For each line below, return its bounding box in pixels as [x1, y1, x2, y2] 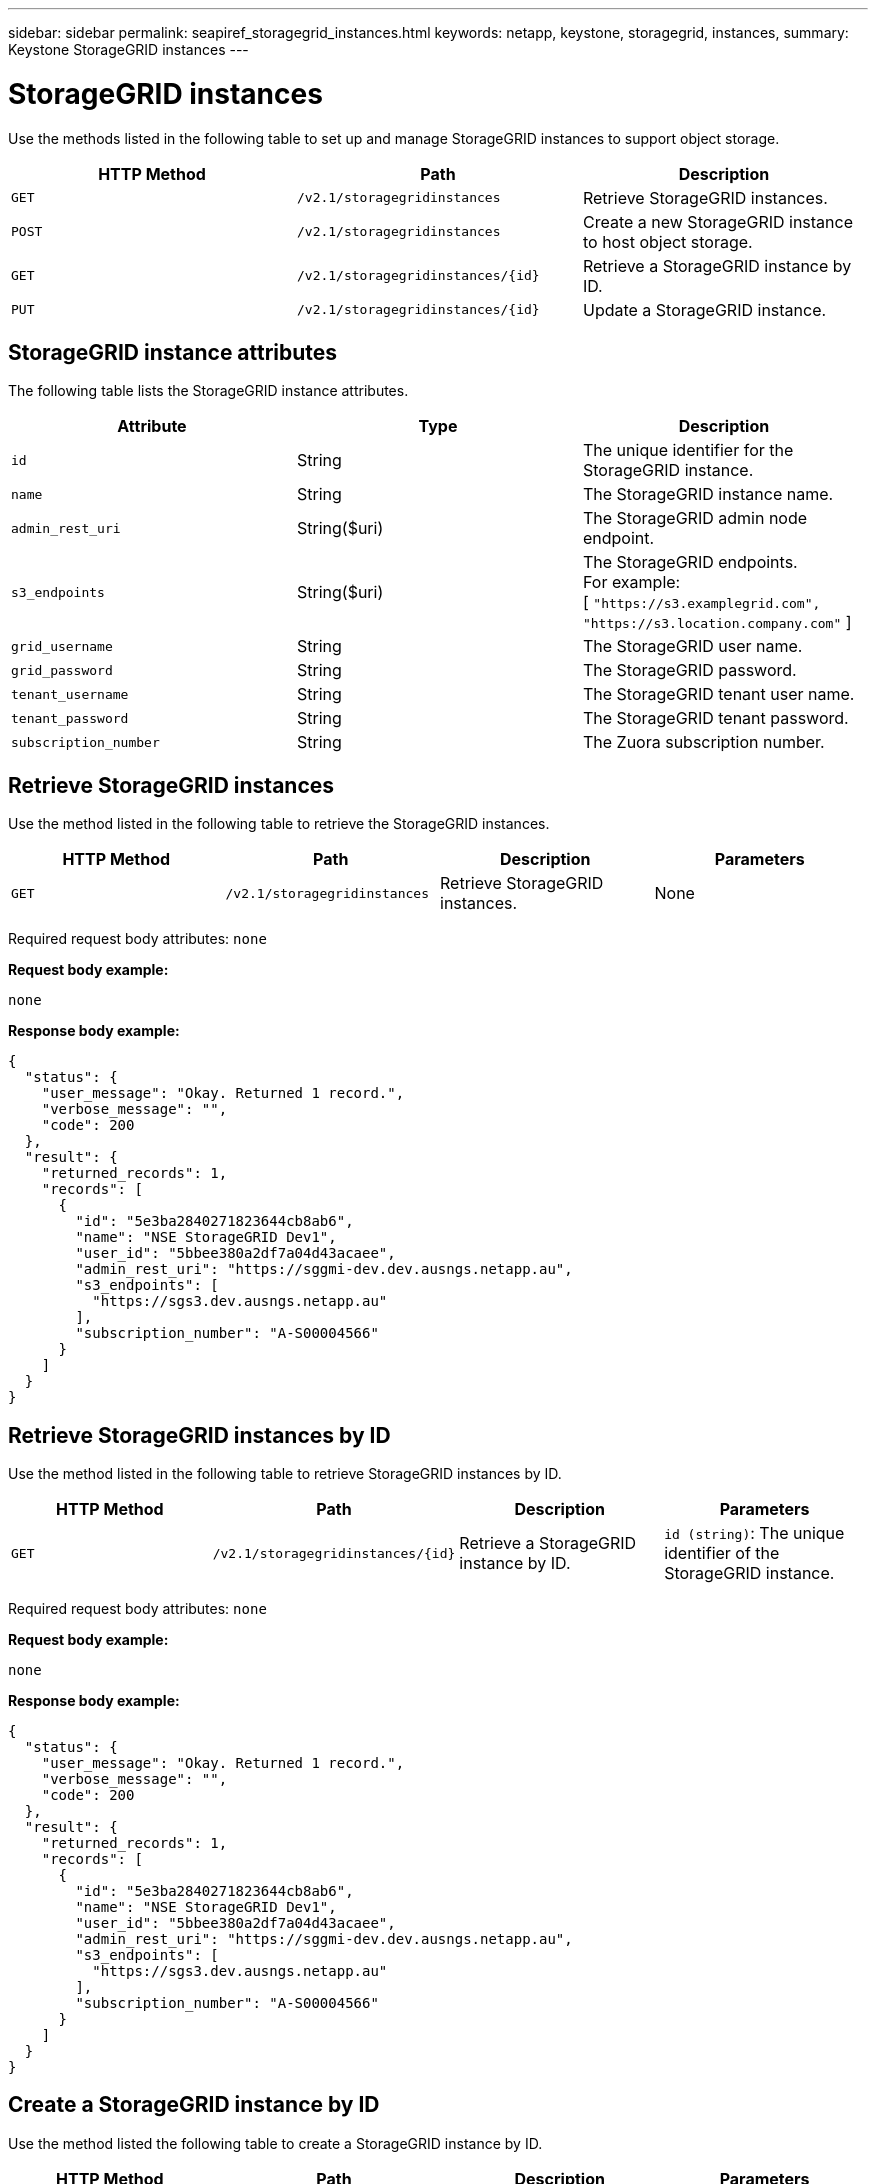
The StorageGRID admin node [582, 508, 808, 529]
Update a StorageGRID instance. [582, 299, 827, 320]
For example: [582, 572, 681, 593]
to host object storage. [582, 231, 753, 252]
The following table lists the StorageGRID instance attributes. [8, 382, 409, 400]
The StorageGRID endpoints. [582, 552, 798, 573]
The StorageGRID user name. [582, 636, 803, 657]
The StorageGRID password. [582, 660, 797, 681]
